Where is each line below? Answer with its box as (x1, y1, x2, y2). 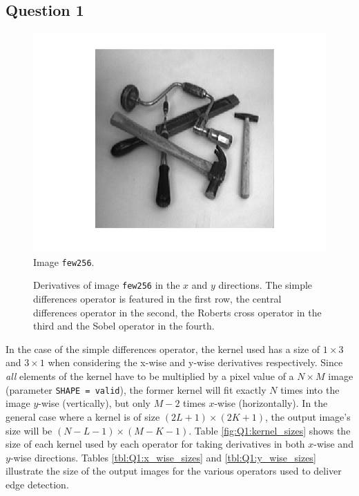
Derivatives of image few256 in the (33, 278, 180, 292)
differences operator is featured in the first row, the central (33, 292, 282, 306)
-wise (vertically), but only (38, 396, 151, 410)
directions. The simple (218, 278, 313, 292)
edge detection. (6, 477, 69, 491)
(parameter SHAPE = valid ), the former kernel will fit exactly (6, 382, 266, 397)
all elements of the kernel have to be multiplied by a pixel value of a (6, 369, 294, 383)
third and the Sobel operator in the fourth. (33, 318, 215, 333)
